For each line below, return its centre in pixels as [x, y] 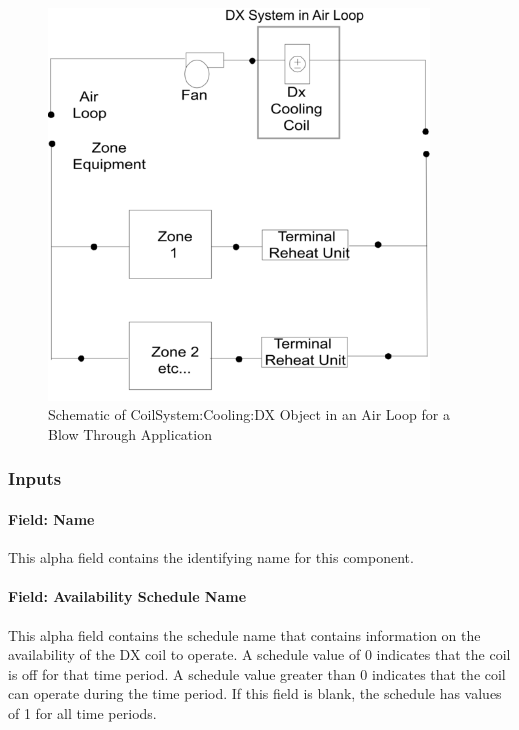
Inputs [35, 478]
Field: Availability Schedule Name [127, 596]
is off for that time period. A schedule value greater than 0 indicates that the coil [257, 673]
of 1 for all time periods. [82, 712]
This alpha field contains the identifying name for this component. [211, 557]
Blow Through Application [130, 433]
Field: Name [51, 518]
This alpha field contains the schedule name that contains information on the [244, 634]
